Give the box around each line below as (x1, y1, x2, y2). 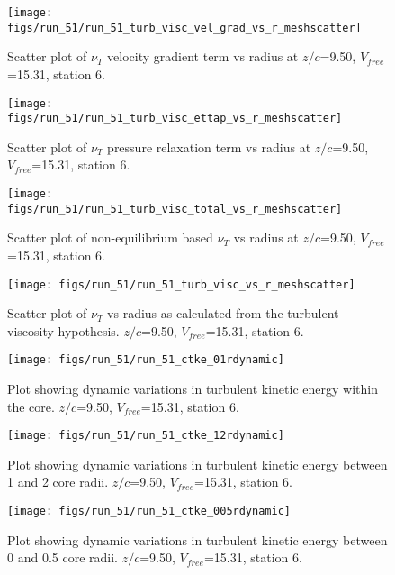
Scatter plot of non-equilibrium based (7, 228, 213, 247)
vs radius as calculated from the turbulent (107, 304, 339, 323)
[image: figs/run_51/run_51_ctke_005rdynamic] (7, 505, 291, 518)
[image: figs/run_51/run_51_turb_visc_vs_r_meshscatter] (7, 278, 355, 291)
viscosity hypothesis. (7, 321, 120, 340)
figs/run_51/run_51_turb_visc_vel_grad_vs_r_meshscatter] (7, 21, 362, 34)
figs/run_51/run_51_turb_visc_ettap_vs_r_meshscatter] (7, 112, 343, 125)
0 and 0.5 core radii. (7, 548, 118, 567)
